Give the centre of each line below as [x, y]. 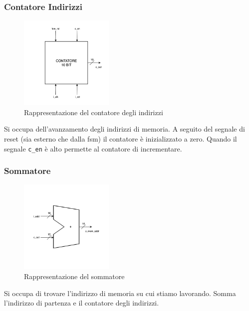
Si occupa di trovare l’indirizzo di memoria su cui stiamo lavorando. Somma [120, 293]
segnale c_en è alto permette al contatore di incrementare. [93, 148]
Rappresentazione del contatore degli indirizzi [94, 112]
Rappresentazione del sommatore [74, 276]
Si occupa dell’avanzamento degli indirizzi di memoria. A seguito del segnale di [124, 129]
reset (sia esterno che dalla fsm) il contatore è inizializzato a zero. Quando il [121, 138]
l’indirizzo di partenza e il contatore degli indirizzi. [82, 303]
